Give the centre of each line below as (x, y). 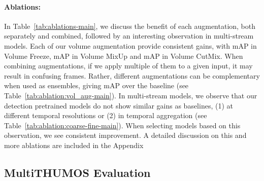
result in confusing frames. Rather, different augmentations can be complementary (132, 75)
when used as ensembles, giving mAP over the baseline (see (96, 85)
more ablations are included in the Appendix (74, 145)
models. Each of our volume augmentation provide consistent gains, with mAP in (130, 45)
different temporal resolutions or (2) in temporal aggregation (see (106, 115)
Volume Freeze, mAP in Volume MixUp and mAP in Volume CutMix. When (124, 56)
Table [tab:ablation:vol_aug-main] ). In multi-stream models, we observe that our (131, 95)
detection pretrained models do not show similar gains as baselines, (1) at (119, 105)
